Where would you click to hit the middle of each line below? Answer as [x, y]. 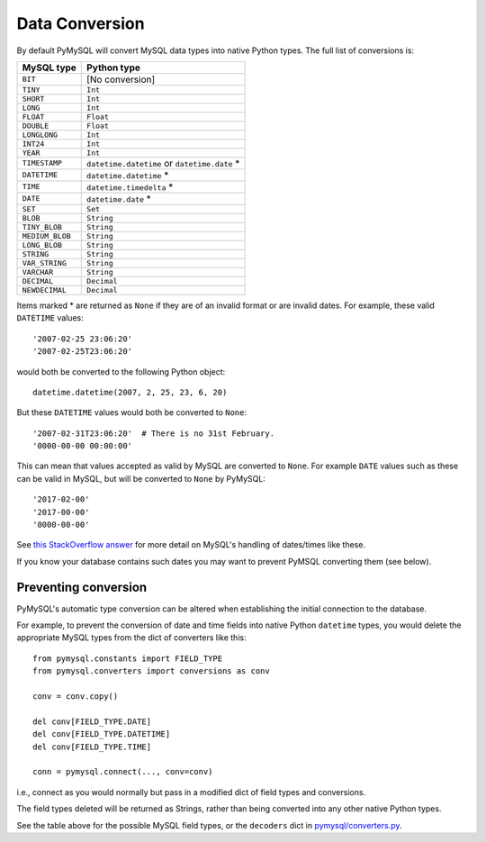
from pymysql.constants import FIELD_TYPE [128, 658]
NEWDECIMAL [45, 290]
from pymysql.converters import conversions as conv [151, 671]
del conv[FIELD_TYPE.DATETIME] [102, 734]
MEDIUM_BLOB [46, 235]
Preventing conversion [82, 587]
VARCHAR [38, 272]
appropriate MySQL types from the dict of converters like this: [131, 638]
